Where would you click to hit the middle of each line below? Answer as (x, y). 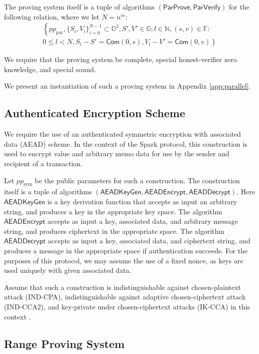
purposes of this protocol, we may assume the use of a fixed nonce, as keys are (124, 260)
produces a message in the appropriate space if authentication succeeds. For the (126, 250)
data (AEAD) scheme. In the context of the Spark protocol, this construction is (126, 143)
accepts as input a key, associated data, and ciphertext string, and (149, 241)
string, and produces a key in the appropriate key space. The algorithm (113, 211)
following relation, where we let (52, 16)
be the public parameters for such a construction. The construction (137, 180)
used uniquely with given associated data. (68, 270)
